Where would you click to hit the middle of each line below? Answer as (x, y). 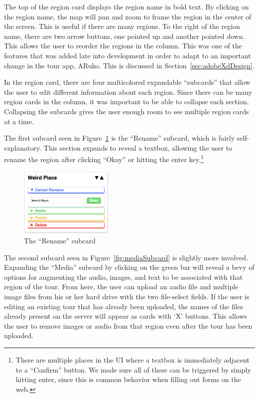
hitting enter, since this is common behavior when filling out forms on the (128, 379)
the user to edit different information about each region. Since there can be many (128, 92)
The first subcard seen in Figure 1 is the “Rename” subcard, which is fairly (120, 138)
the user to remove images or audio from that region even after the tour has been (128, 325)
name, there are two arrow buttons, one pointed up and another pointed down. (125, 36)
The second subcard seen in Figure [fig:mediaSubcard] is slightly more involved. (126, 257)
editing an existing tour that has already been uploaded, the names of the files (124, 306)
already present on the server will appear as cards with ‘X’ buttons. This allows (126, 316)
